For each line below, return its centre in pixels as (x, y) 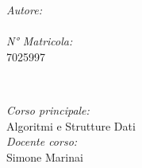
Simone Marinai (45, 156)
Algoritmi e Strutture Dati (71, 125)
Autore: (24, 10)
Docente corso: (42, 141)
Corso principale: (48, 109)
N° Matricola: (40, 41)
